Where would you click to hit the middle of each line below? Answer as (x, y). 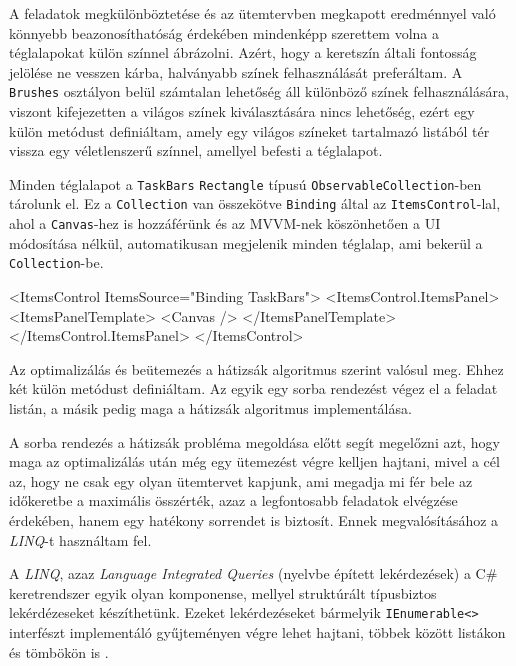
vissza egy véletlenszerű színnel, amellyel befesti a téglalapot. (196, 150)
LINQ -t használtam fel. (80, 539)
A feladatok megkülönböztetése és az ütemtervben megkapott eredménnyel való (252, 13)
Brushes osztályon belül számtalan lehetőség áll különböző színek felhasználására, (259, 91)
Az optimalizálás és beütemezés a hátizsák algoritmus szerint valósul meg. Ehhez (256, 368)
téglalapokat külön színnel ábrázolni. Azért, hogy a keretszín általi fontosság (243, 52)
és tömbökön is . (59, 651)
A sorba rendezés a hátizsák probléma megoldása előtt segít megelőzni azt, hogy (254, 441)
